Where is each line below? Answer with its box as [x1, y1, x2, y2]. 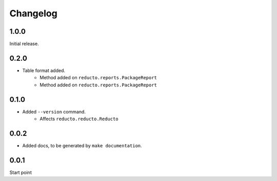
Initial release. [9, 41, 39, 47]
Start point [9, 169, 32, 175]
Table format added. [22, 67, 66, 74]
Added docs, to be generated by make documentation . [22, 142, 142, 148]
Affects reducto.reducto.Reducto [39, 116, 118, 122]
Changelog [9, 8, 57, 19]
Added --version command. [22, 108, 86, 115]
